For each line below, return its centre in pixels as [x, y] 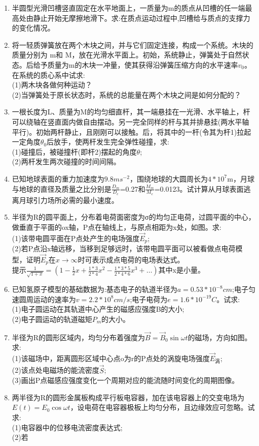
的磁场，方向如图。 [220, 337]
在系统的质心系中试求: [48, 75]
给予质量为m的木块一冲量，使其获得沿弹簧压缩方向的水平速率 [136, 64]
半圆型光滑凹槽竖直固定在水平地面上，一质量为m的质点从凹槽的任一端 [128, 8]
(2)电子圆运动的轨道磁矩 [52, 319]
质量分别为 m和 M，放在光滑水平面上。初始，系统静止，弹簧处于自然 [127, 55]
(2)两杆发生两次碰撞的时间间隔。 [66, 161]
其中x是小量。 [181, 270]
